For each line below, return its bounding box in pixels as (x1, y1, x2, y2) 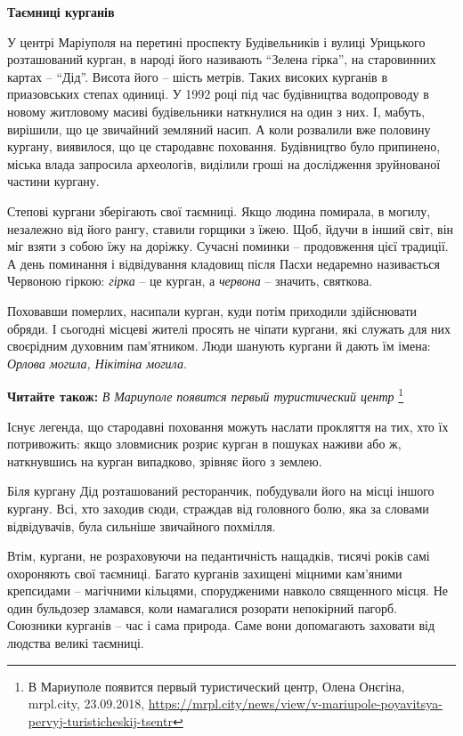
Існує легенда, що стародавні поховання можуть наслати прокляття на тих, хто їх (7, 417, 449, 435)
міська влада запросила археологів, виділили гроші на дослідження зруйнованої (7, 154, 441, 173)
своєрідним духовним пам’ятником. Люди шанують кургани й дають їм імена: (7, 336, 431, 355)
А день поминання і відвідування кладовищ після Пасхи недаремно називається (7, 254, 441, 272)
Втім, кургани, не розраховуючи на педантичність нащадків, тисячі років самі (7, 546, 430, 565)
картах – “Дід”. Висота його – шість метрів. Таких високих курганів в (7, 67, 388, 85)
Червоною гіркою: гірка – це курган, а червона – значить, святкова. (7, 271, 373, 290)
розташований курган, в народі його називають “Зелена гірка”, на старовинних (7, 50, 436, 69)
